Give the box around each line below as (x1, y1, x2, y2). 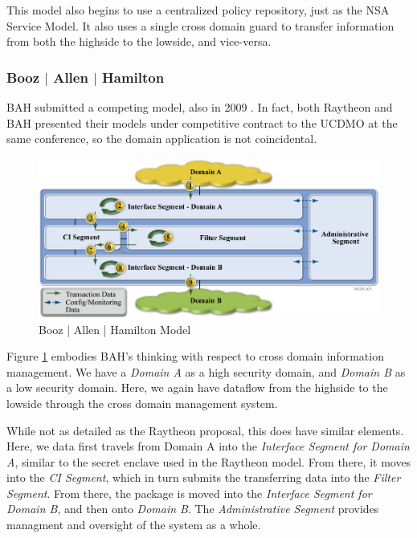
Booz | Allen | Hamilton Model (39, 320, 191, 337)
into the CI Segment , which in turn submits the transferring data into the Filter (6, 469, 401, 486)
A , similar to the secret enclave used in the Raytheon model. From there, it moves (6, 453, 411, 470)
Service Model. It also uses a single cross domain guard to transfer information (6, 17, 395, 34)
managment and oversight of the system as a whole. (6, 516, 261, 533)
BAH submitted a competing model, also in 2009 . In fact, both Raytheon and (6, 99, 393, 116)
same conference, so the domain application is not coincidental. (6, 130, 317, 147)
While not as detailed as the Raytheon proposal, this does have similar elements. (6, 422, 404, 438)
